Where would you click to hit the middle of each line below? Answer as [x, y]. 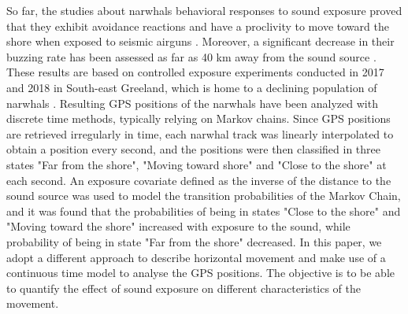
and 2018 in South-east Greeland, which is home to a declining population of [192, 87]
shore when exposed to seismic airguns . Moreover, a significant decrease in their [200, 41]
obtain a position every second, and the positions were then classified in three [194, 149]
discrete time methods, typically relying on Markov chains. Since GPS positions [198, 118]
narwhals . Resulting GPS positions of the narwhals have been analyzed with [192, 103]
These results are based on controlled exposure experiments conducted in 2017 [195, 72]
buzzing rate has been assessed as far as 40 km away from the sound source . [191, 56]
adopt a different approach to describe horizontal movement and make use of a [196, 257]
